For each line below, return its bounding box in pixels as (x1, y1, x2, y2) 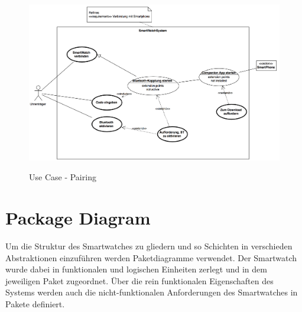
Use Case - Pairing (29, 171, 96, 183)
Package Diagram (5, 205, 151, 229)
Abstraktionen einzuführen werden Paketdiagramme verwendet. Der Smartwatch (5, 251, 297, 264)
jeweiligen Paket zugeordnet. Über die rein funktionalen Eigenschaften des (5, 274, 274, 287)
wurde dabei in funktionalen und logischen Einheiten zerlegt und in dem (5, 263, 267, 275)
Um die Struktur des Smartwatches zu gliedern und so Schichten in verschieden (5, 239, 293, 252)
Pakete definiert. (5, 297, 65, 310)
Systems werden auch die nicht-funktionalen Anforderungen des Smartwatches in (5, 286, 298, 298)
